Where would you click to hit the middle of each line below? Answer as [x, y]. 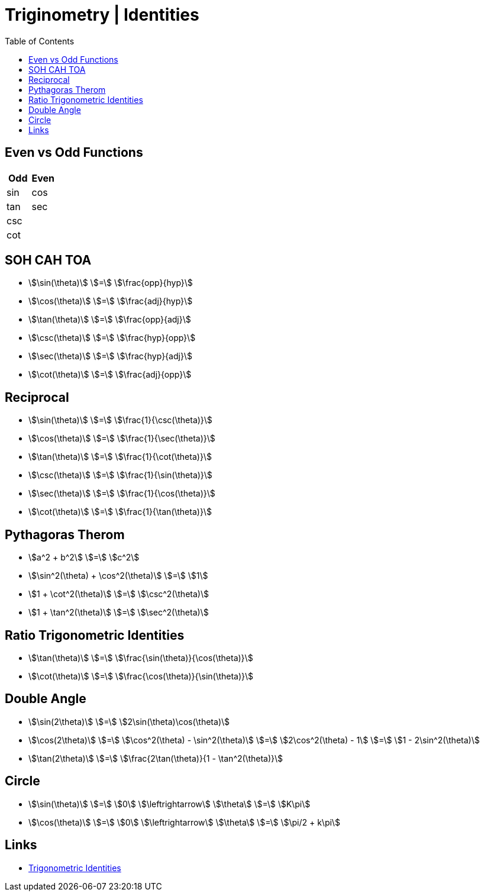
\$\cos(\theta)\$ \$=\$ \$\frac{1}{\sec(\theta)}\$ [122, 439]
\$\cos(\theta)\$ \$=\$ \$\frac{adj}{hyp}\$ [111, 301]
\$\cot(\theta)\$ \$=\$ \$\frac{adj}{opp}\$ [110, 375]
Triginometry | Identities [102, 15]
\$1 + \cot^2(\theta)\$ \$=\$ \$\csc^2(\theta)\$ [119, 594]
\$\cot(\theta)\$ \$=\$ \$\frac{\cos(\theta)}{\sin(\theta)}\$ [141, 676]
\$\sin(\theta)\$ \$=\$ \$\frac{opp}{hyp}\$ [111, 283]
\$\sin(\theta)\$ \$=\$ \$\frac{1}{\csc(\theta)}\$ [120, 420]
